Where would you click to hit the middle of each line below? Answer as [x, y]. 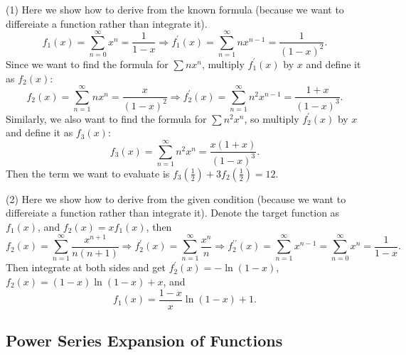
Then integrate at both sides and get [86, 267]
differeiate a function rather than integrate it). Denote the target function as [173, 213]
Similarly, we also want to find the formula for [106, 118]
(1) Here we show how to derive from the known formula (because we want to [175, 9]
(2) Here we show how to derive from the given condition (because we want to [176, 198]
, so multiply [272, 118]
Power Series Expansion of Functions [144, 340]
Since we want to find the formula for [87, 64]
